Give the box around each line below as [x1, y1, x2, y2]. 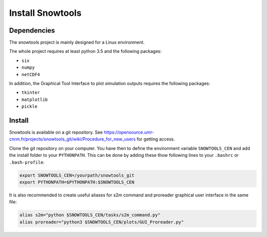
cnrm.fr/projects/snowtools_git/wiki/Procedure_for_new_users [9, 136, 136, 142]
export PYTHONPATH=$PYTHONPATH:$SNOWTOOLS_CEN [19, 180, 134, 185]
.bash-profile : [9, 159, 44, 165]
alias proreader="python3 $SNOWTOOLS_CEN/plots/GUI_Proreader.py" [19, 219, 184, 225]
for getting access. [136, 136, 175, 142]
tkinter [21, 90, 41, 95]
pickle [21, 104, 38, 109]
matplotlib [21, 96, 48, 102]
